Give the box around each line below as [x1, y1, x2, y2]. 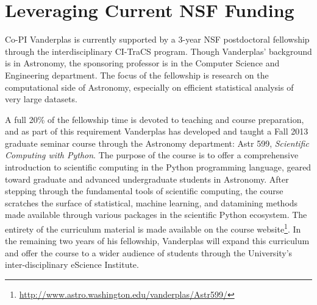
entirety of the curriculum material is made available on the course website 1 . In [5, 221, 301, 235]
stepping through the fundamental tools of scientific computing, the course [5, 184, 283, 197]
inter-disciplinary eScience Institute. [5, 258, 139, 271]
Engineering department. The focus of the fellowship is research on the [5, 68, 269, 81]
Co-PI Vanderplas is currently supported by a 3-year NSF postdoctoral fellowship [5, 33, 310, 46]
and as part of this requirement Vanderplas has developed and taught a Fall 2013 [5, 125, 308, 138]
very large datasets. [5, 93, 77, 105]
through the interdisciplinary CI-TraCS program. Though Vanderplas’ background [5, 44, 312, 57]
